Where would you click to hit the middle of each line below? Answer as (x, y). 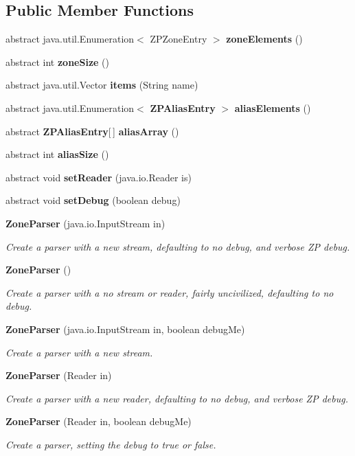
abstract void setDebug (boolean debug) (93, 200)
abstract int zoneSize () (57, 61)
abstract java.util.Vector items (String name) (102, 85)
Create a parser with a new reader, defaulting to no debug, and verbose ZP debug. (177, 398)
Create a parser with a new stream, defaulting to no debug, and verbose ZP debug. (178, 246)
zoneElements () (264, 39)
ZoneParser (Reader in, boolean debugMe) (99, 421)
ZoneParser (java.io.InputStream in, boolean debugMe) (125, 329)
